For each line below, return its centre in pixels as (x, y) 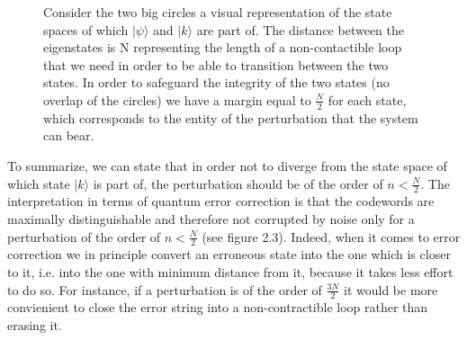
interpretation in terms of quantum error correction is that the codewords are (221, 201)
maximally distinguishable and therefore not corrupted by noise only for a (211, 219)
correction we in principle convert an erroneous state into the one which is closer (229, 254)
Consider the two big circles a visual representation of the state (218, 12)
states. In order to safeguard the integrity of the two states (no (216, 82)
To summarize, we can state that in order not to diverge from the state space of (227, 165)
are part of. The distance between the (300, 29)
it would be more (391, 289)
